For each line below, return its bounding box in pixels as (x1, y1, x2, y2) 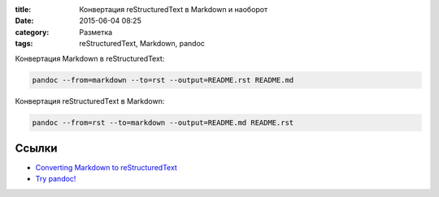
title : (15, 5, 32, 14)
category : (15, 27, 50, 36)
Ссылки (15, 141, 58, 155)
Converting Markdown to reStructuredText (35, 163, 178, 173)
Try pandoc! (35, 174, 76, 184)
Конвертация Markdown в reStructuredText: (15, 54, 165, 63)
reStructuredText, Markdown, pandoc (79, 39, 205, 49)
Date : (15, 16, 34, 26)
